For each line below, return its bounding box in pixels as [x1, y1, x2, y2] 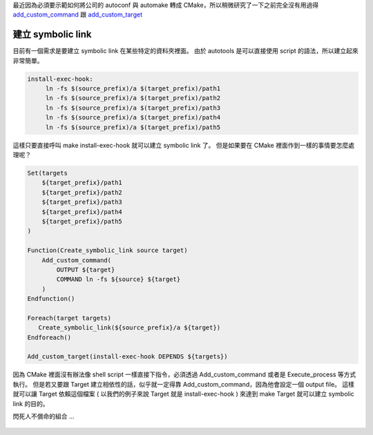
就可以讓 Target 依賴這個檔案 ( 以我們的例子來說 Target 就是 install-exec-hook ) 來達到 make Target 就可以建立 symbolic [12, 390, 355, 398]
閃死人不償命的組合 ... [12, 412, 75, 420]
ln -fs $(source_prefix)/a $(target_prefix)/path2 [45, 94, 221, 102]
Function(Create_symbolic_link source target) [27, 246, 188, 255]
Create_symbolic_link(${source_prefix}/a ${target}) [38, 324, 221, 331]
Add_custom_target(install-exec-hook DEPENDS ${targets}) [27, 353, 228, 360]
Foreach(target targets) [27, 314, 112, 322]
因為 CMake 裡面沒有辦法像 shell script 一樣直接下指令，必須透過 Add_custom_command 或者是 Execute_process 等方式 [12, 370, 356, 379]
